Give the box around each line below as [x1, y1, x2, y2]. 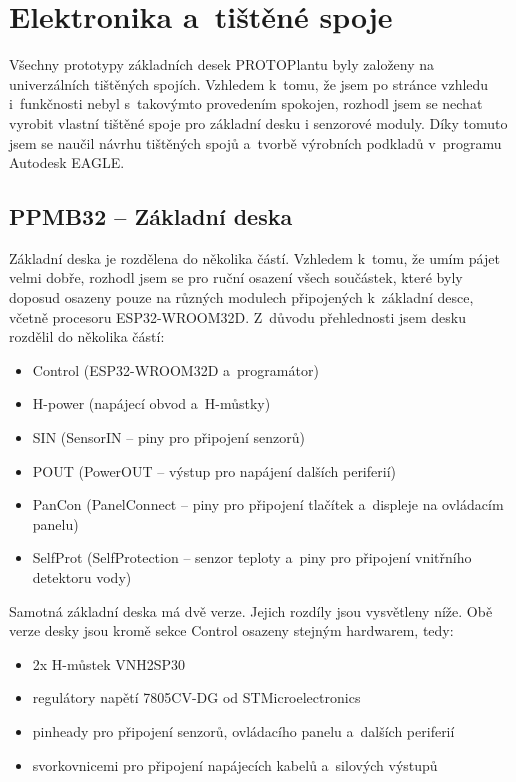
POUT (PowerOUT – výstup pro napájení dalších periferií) [32, 460, 396, 481]
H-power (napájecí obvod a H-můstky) [32, 393, 271, 414]
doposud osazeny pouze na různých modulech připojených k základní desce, [9, 287, 474, 308]
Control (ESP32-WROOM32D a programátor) [32, 359, 319, 380]
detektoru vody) [32, 567, 132, 588]
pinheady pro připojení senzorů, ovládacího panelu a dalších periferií [32, 720, 455, 741]
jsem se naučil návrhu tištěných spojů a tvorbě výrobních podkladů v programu [9, 132, 502, 153]
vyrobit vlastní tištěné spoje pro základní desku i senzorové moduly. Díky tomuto [9, 112, 508, 133]
